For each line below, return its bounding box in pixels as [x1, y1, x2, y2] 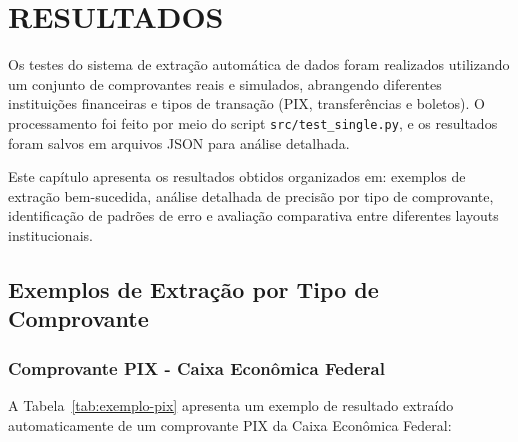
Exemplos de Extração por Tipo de [8, 273, 379, 304]
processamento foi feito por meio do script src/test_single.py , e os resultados [8, 112, 498, 133]
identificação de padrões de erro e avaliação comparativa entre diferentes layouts [8, 205, 499, 226]
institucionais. [8, 224, 93, 245]
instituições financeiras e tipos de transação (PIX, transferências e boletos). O [8, 93, 485, 114]
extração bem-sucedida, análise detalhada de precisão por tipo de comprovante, [8, 185, 494, 206]
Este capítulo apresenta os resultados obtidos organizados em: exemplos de [8, 166, 466, 187]
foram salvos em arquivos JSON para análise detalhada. [8, 132, 350, 153]
